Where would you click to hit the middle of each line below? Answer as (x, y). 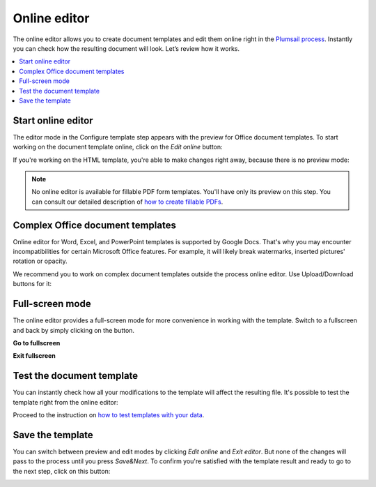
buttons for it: (32, 284)
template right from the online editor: (65, 402)
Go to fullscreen (37, 343)
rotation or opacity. (40, 261)
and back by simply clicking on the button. (74, 330)
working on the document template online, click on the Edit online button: (118, 147)
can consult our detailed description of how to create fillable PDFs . (127, 202)
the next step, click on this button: (62, 471)
